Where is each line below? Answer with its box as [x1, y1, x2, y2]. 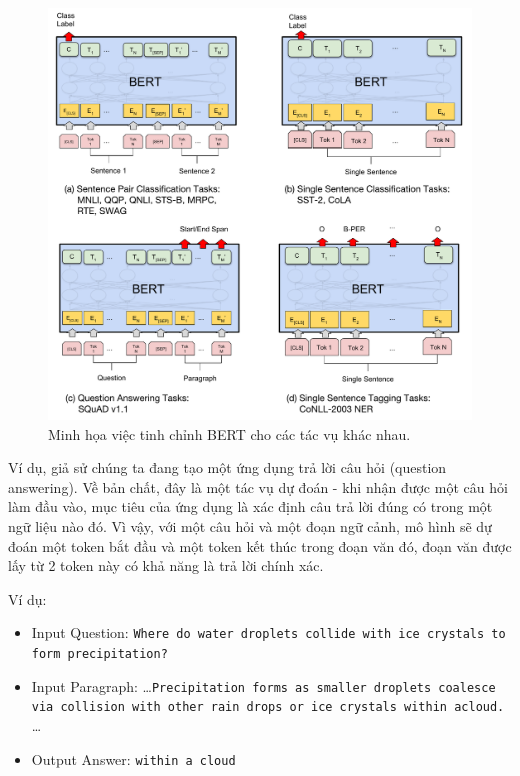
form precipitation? [31, 646, 168, 661]
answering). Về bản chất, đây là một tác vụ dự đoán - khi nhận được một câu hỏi [8, 476, 508, 497]
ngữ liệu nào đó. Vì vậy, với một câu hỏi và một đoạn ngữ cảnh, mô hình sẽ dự [8, 515, 492, 536]
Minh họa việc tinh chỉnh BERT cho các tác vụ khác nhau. [48, 423, 411, 444]
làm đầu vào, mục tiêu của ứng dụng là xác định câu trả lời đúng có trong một [8, 496, 493, 517]
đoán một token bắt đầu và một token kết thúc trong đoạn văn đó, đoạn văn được [8, 535, 512, 556]
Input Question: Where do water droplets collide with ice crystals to [31, 622, 506, 643]
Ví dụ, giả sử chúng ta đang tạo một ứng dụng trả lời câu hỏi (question [8, 457, 447, 478]
